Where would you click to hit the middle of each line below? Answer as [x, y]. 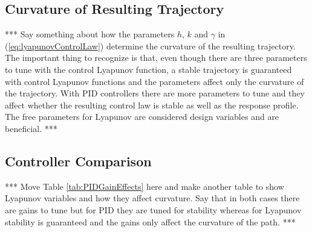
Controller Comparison [78, 161]
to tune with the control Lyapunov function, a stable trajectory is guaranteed [148, 69]
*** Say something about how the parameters [90, 34]
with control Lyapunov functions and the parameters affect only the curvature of [154, 81]
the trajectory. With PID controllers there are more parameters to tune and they [155, 93]
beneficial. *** [31, 128]
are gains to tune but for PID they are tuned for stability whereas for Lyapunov [153, 209]
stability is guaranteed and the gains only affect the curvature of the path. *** [150, 221]
